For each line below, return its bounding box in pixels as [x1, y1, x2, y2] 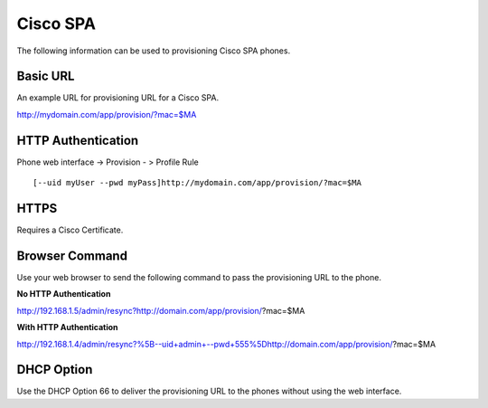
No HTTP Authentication [16, 289, 111, 299]
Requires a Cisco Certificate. [16, 224, 124, 235]
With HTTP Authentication [16, 322, 118, 333]
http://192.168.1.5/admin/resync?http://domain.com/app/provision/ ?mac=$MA [16, 305, 305, 316]
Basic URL [16, 69, 75, 84]
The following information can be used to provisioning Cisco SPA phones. [16, 45, 291, 56]
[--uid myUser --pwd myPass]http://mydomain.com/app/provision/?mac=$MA [33, 177, 361, 188]
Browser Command [16, 248, 128, 263]
